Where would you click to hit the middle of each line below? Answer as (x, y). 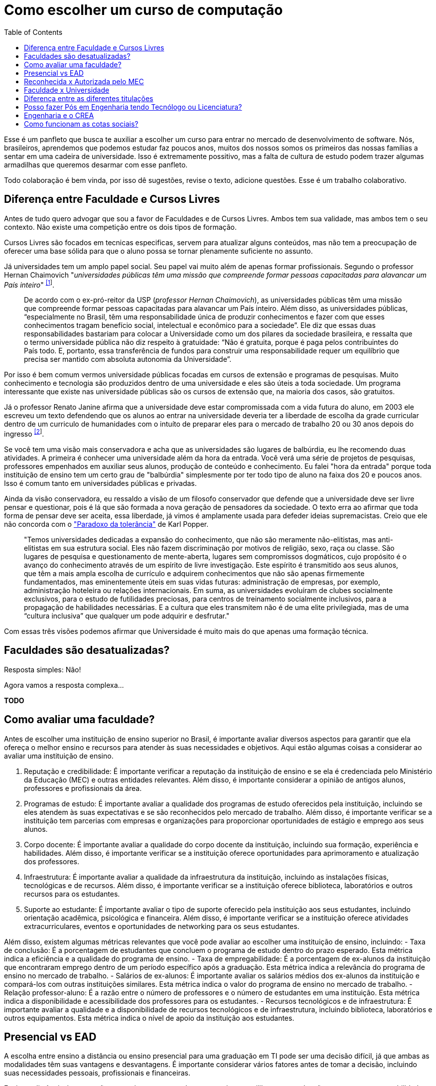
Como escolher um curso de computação (144, 10)
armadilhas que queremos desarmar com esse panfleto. (96, 164)
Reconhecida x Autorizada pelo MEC (84, 81)
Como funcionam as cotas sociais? (81, 124)
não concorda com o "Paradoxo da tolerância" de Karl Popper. (106, 524)
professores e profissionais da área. (83, 788)
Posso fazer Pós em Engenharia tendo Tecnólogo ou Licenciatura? (133, 107)
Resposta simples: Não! (43, 669)
